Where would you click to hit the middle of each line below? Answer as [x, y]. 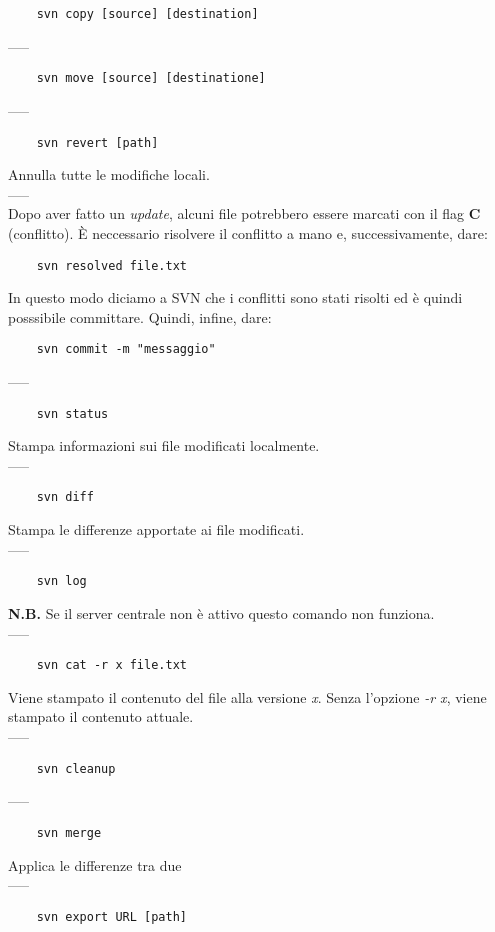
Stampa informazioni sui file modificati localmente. [164, 445]
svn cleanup [76, 768]
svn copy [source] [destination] [147, 14]
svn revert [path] [97, 142]
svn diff [65, 497]
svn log [61, 581]
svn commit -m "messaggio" [126, 349]
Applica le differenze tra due [95, 864]
